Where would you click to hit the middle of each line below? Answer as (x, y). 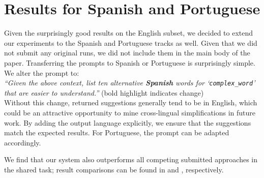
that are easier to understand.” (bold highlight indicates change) (104, 92)
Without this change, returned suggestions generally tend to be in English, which (131, 102)
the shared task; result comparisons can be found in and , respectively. (114, 169)
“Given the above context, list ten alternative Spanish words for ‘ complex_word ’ (130, 83)
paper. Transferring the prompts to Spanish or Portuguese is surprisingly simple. (130, 62)
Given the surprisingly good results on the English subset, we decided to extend (129, 33)
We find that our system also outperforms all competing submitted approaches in (131, 159)
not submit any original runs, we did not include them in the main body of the (127, 53)
